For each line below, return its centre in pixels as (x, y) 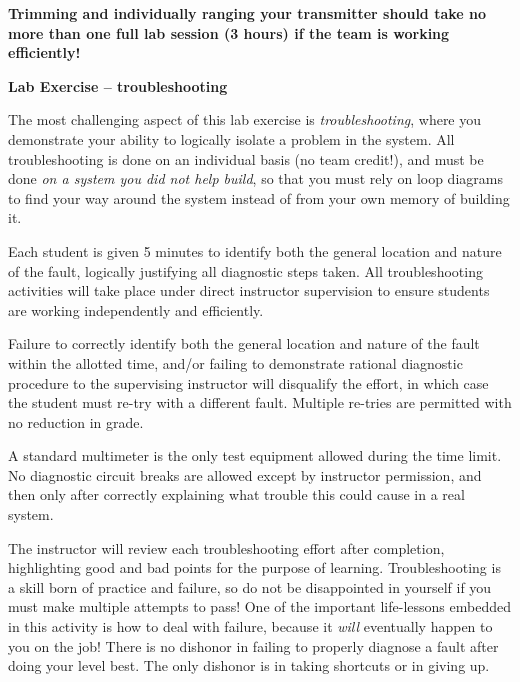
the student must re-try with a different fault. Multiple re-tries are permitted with (260, 402)
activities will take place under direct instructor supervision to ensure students (249, 290)
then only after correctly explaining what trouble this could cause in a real (236, 494)
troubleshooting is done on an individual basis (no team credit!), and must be (246, 158)
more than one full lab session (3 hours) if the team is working (229, 32)
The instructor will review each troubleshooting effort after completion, (226, 547)
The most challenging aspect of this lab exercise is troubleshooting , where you (245, 119)
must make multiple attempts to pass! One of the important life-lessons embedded (259, 606)
